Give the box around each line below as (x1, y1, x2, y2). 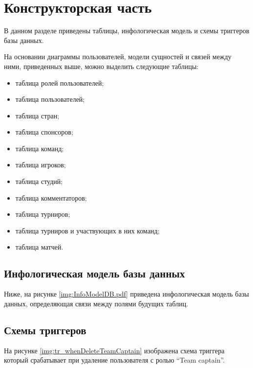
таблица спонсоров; (15, 127, 73, 137)
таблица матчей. (15, 242, 63, 252)
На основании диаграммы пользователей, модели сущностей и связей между (4, 51, 232, 62)
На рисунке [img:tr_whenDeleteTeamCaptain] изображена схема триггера (4, 345, 225, 355)
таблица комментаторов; (15, 192, 87, 203)
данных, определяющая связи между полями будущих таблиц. (4, 298, 189, 308)
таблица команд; (15, 143, 64, 153)
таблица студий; (15, 176, 63, 186)
